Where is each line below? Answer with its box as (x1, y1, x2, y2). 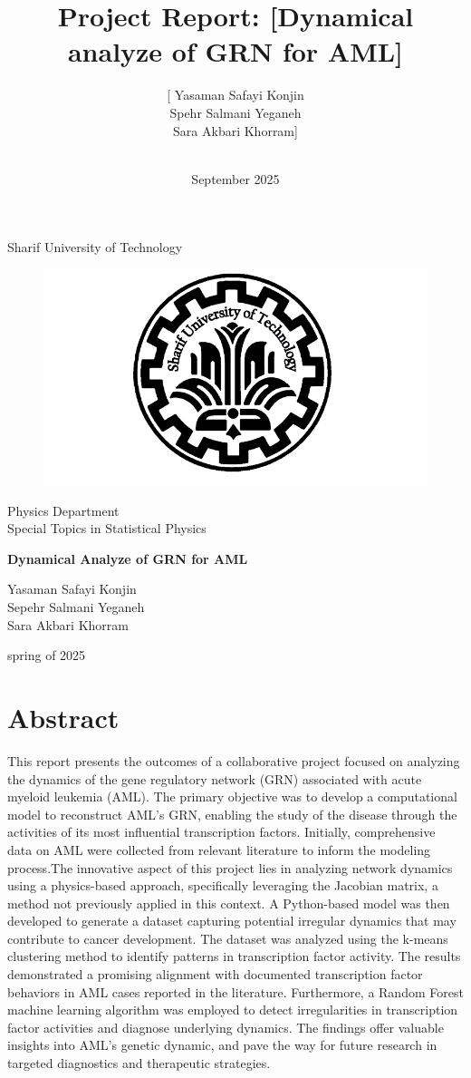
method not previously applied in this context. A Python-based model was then (7, 893, 450, 912)
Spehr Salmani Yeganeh (169, 102, 302, 121)
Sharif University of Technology (7, 238, 183, 257)
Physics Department (7, 500, 120, 520)
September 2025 (191, 169, 280, 188)
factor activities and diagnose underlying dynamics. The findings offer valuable (7, 1017, 444, 1036)
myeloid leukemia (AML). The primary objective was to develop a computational (7, 787, 457, 806)
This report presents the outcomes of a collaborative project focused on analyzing (7, 751, 460, 770)
